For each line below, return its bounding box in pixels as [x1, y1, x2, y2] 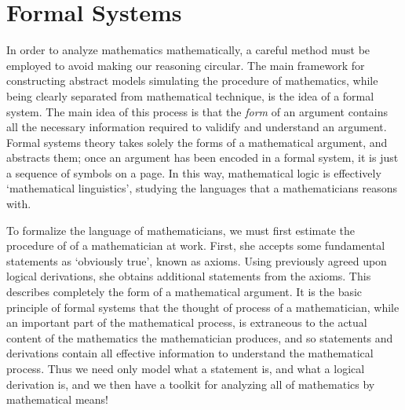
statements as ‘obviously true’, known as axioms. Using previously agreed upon [6, 252, 387, 269]
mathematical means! [6, 391, 108, 408]
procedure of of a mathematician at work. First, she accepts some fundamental [6, 237, 385, 254]
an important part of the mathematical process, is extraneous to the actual [6, 314, 367, 331]
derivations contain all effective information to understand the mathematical [6, 345, 374, 361]
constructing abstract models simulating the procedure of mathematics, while [6, 72, 378, 89]
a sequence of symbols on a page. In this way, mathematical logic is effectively [6, 164, 381, 181]
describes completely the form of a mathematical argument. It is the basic [6, 284, 363, 300]
